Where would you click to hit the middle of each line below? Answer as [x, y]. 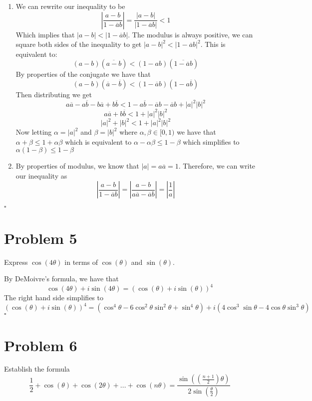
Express [16, 262]
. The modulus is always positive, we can [190, 34]
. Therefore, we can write [217, 166]
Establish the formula [37, 369]
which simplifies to [211, 141]
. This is [213, 44]
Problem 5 [41, 238]
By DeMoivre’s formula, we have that [61, 279]
